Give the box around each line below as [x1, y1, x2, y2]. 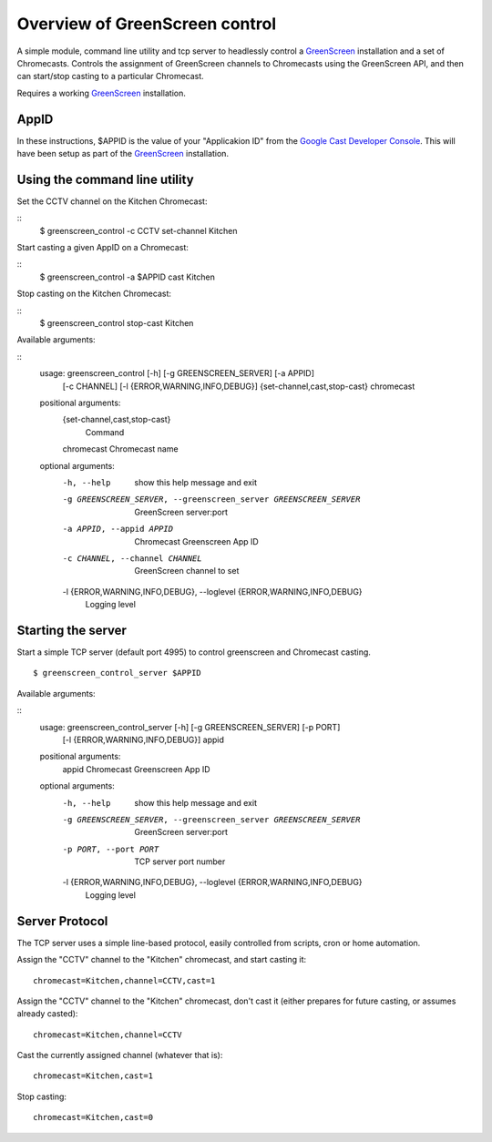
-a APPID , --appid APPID [62, 524, 173, 535]
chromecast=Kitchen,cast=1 [33, 1071, 154, 1081]
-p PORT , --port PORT [62, 843, 159, 854]
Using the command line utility [16, 171, 195, 187]
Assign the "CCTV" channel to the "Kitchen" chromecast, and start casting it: [16, 954, 307, 965]
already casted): [16, 1008, 78, 1019]
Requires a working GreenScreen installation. [16, 87, 187, 98]
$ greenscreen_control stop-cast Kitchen [39, 318, 194, 329]
